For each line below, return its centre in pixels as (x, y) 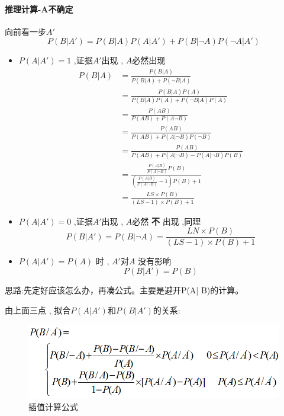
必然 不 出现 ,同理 (167, 221)
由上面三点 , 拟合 (38, 310)
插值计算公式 (53, 406)
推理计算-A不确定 (39, 9)
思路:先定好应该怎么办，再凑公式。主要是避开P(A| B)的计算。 (124, 289)
